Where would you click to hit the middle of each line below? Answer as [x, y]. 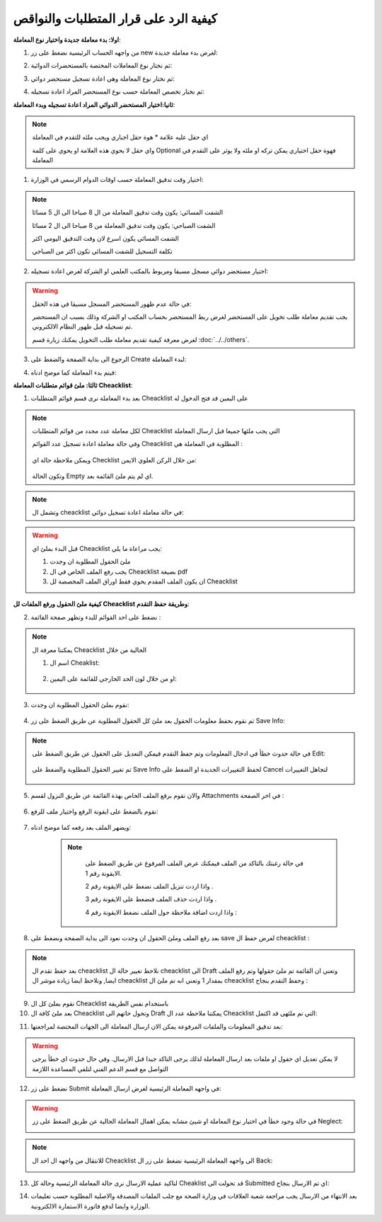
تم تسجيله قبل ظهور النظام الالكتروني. [82, 326]
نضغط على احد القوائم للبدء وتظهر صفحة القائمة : [96, 617]
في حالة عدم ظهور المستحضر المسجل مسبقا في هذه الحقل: [112, 304]
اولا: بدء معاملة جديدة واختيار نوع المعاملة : [67, 40]
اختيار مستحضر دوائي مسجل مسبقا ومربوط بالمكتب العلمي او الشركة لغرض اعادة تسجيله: [150, 271]
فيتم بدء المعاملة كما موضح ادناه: [74, 372]
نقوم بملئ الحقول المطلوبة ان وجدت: [80, 704]
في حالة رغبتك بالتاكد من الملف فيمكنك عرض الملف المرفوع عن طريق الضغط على [194, 863]
